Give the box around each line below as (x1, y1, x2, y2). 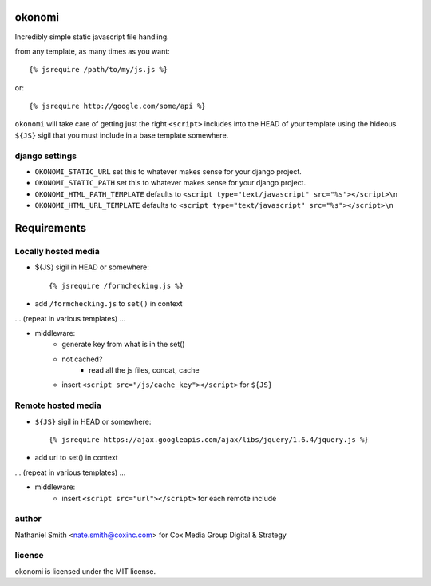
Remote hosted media (14, 400, 101, 411)
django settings (14, 150, 77, 161)
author (14, 513, 42, 524)
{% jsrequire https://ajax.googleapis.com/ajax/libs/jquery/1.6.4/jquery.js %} (49, 435, 369, 444)
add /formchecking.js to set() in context (34, 299, 183, 309)
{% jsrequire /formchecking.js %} (49, 281, 184, 290)
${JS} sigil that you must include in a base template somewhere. (14, 130, 229, 140)
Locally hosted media (14, 245, 100, 257)
